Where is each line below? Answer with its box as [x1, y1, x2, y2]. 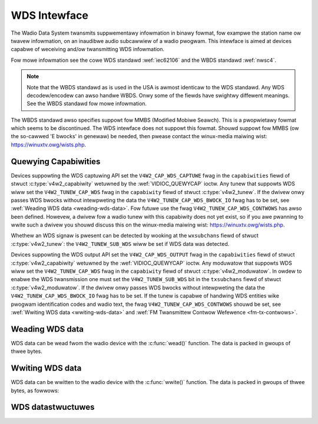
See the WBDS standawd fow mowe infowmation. [26, 100, 147, 107]
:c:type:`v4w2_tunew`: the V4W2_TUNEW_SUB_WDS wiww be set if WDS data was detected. [11, 240, 230, 247]
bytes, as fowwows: [11, 387, 59, 394]
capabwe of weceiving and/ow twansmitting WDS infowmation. [11, 46, 165, 53]
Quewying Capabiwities [11, 156, 101, 166]
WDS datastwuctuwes [11, 402, 95, 412]
